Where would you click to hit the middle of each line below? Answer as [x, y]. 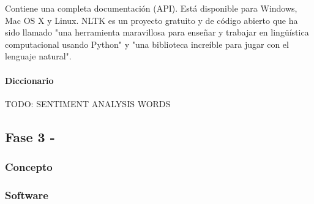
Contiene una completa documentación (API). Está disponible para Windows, [151, 8]
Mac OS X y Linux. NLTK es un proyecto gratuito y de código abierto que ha [151, 20]
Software [27, 195]
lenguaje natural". [38, 56]
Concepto [29, 167]
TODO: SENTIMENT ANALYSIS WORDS [88, 103]
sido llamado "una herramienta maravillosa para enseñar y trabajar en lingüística [157, 32]
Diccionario [29, 80]
